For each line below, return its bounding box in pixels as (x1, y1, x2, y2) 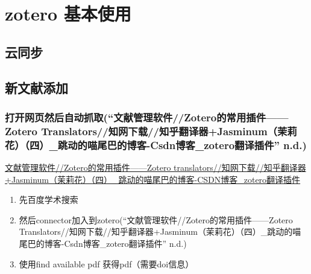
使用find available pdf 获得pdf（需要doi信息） (19, 257, 194, 270)
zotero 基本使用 (5, 1, 131, 26)
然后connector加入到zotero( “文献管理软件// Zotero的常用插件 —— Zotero (19, 213, 293, 226)
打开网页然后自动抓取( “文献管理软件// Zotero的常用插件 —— (5, 109, 289, 124)
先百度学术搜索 (19, 193, 78, 206)
